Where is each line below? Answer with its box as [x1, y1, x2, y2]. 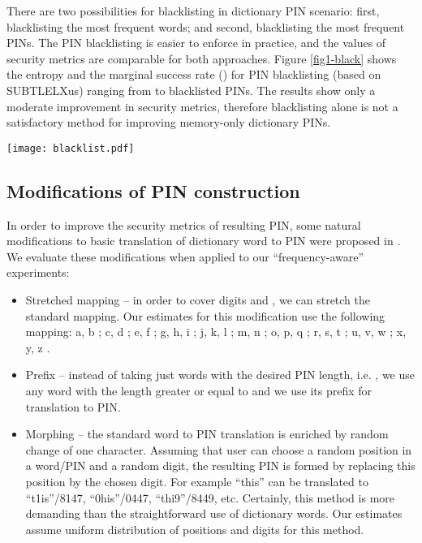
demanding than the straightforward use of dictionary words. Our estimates [25, 505, 403, 522]
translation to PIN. [25, 398, 121, 415]
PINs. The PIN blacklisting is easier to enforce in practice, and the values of [6, 34, 386, 51]
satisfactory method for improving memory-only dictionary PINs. [6, 114, 331, 131]
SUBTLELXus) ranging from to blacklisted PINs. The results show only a [6, 81, 376, 98]
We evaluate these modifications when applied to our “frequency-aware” [6, 248, 364, 265]
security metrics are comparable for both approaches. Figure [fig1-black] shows [6, 50, 397, 67]
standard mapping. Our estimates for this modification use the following [25, 307, 385, 324]
